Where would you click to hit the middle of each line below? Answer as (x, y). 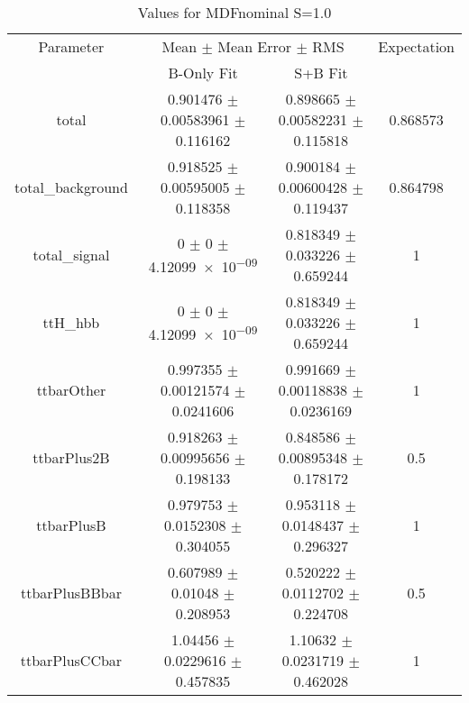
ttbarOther (71, 390)
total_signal (71, 255)
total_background (71, 187)
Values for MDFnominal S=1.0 (234, 12)
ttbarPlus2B (71, 457)
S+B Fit (321, 73)
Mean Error (255, 46)
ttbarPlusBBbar (71, 593)
